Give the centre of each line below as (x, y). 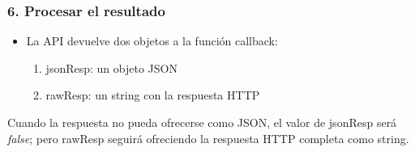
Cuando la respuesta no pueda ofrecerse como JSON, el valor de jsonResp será (202, 122)
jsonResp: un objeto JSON (111, 68)
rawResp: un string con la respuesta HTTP (153, 95)
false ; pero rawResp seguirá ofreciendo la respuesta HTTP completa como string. (208, 138)
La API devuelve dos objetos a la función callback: (152, 41)
